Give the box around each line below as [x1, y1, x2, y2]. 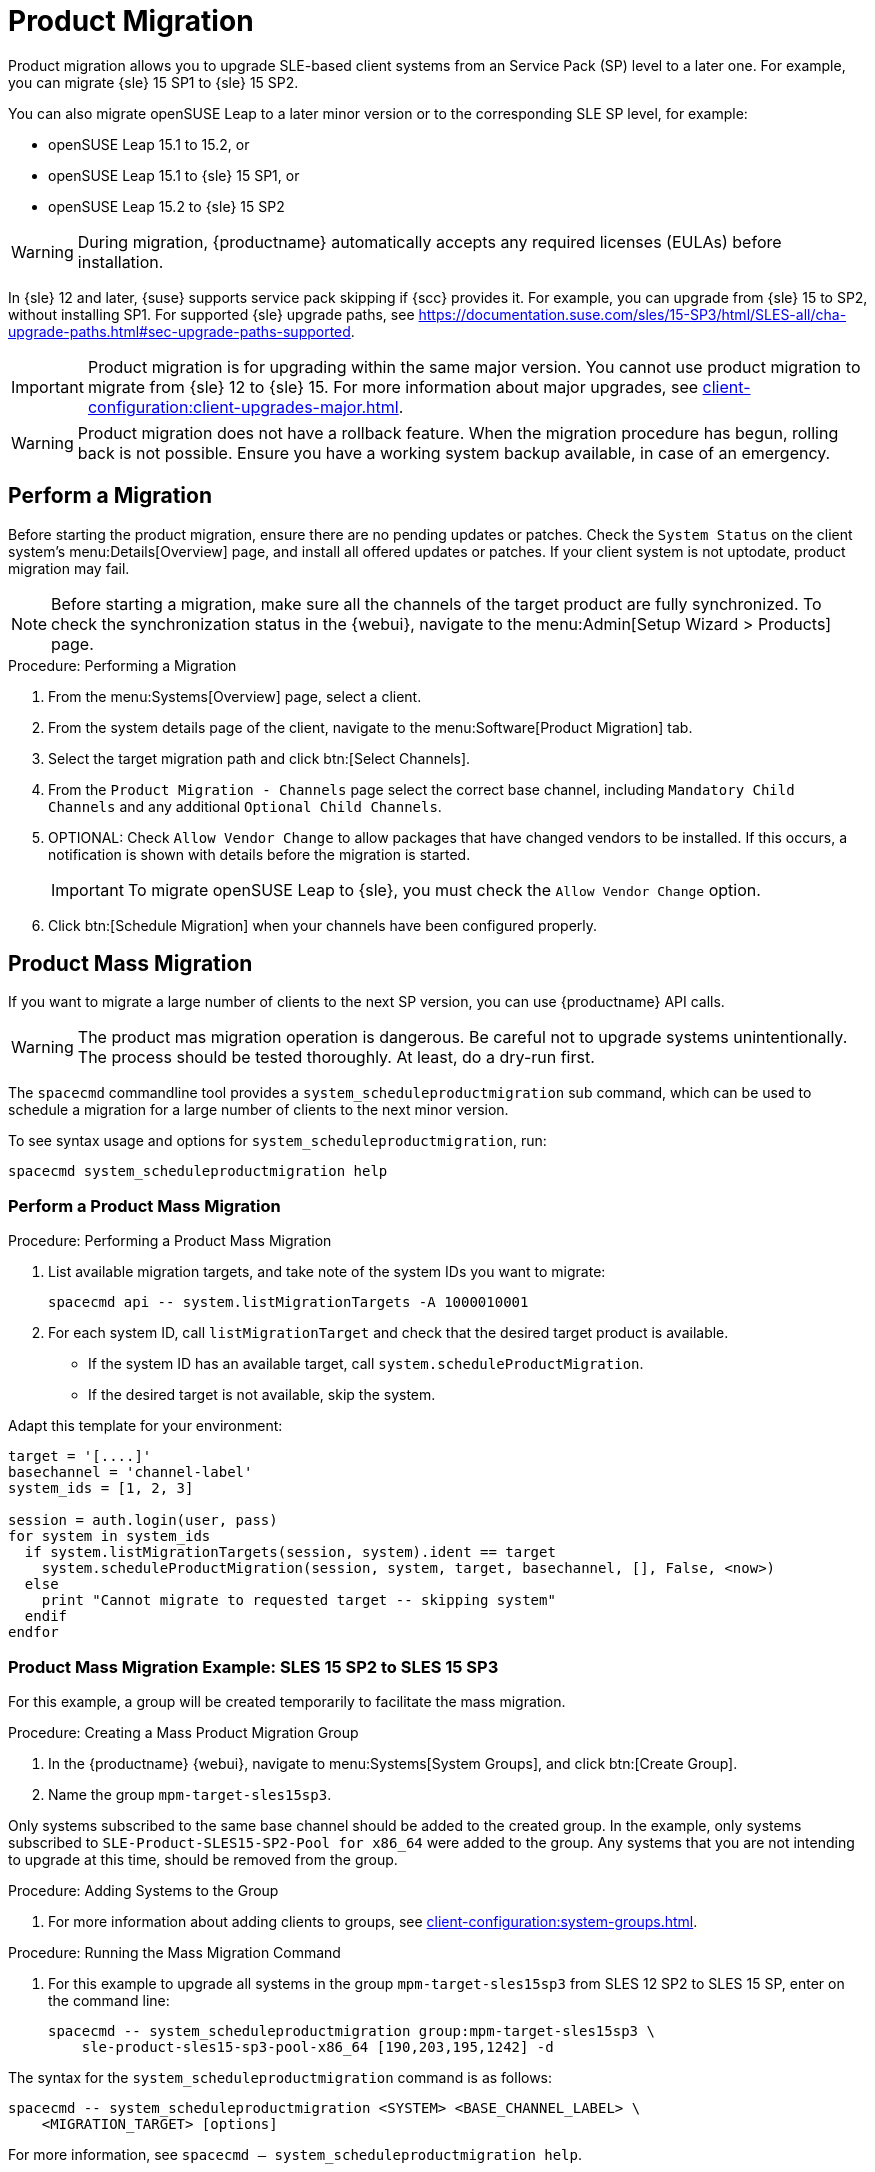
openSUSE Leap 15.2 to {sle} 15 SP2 [48, 197, 285, 215]
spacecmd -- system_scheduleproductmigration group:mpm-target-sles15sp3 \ [48, 2022, 655, 2039]
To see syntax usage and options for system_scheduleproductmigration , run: [8, 1132, 547, 1150]
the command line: [48, 1991, 170, 2009]
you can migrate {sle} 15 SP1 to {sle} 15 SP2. [8, 73, 299, 91]
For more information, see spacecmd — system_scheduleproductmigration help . [8, 2145, 583, 2163]
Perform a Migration [8, 483, 213, 509]
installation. [77, 251, 164, 272]
